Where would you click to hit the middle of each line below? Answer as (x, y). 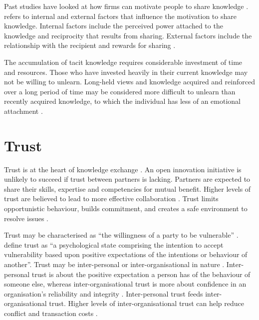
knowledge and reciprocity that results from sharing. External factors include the (128, 35)
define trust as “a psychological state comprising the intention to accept (114, 244)
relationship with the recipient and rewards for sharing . (90, 45)
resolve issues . (26, 218)
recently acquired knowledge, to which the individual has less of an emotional (122, 101)
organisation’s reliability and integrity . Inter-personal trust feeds (104, 293)
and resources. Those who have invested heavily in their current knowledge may (126, 72)
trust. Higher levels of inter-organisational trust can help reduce (146, 303)
